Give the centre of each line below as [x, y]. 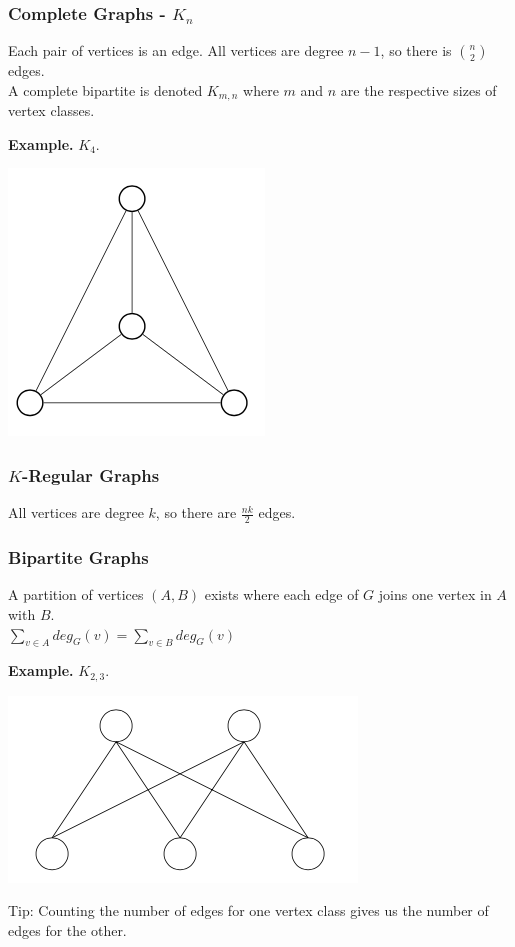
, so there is [416, 50]
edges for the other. [67, 929]
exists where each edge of [281, 594]
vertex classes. [51, 110]
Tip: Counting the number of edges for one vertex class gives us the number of [248, 910]
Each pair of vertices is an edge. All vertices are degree [176, 50]
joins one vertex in [435, 594]
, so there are [196, 512]
